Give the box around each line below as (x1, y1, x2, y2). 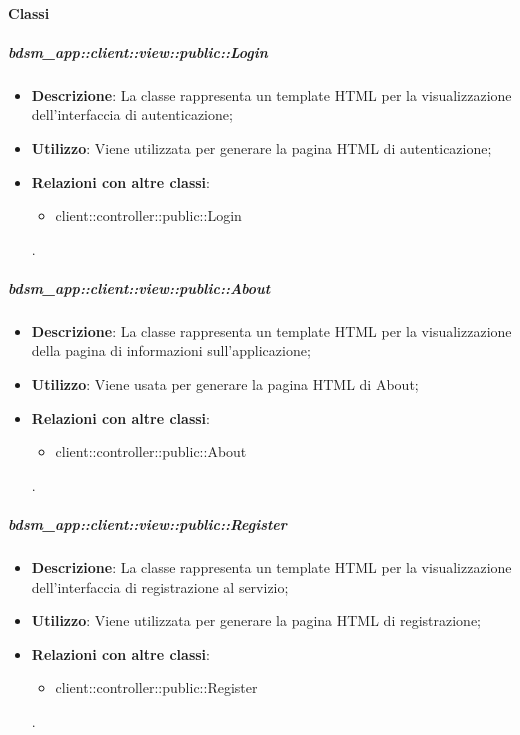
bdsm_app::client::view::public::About (8, 277, 271, 298)
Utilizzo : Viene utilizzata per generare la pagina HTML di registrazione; (31, 610, 482, 631)
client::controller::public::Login (55, 205, 242, 226)
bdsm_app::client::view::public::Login (8, 41, 268, 62)
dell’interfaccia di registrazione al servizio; (31, 576, 289, 597)
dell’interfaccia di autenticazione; (31, 104, 233, 125)
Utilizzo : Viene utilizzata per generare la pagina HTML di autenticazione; (31, 137, 492, 158)
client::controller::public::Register (55, 677, 258, 698)
